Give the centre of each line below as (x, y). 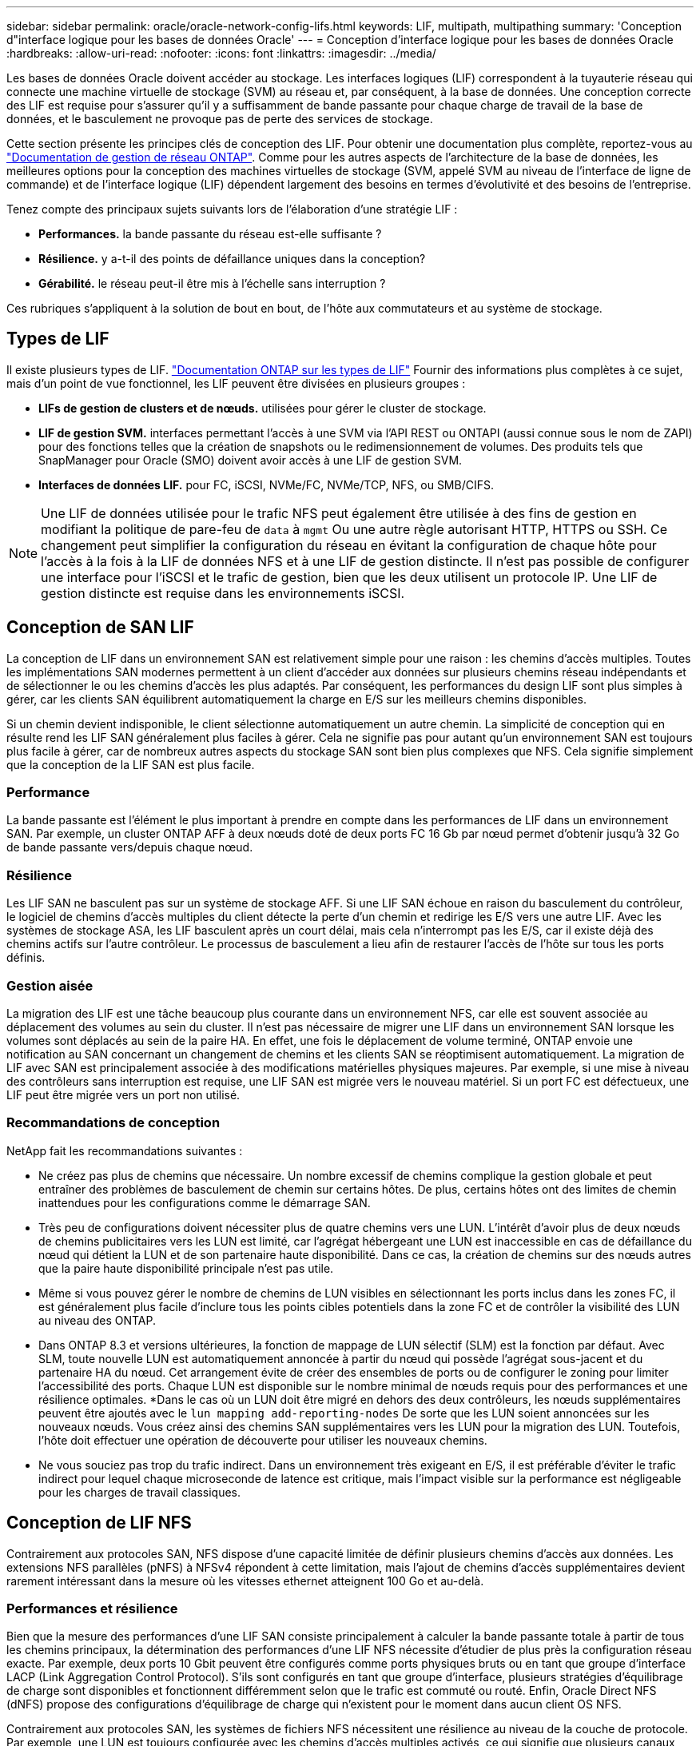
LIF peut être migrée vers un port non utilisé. (123, 1094)
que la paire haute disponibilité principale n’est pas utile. (186, 1268)
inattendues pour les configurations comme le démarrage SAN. (205, 1202)
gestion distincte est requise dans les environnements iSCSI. (223, 593)
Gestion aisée (50, 985)
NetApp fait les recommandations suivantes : (125, 1150)
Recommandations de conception (113, 1123)
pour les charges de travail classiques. (139, 1492)
